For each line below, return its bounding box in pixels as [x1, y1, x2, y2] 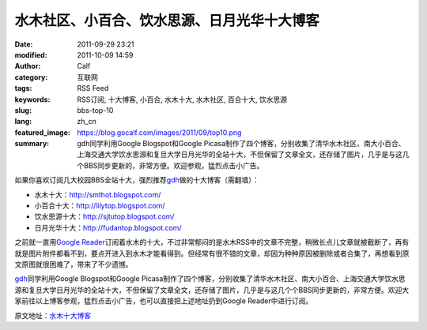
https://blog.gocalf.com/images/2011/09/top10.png [77, 127, 242, 137]
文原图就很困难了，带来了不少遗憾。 [14, 259, 133, 268]
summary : [14, 139, 50, 148]
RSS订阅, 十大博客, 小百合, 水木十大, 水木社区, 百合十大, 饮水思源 [77, 95, 288, 104]
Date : [14, 39, 33, 49]
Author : [14, 62, 41, 71]
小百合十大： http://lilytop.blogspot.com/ [34, 201, 165, 211]
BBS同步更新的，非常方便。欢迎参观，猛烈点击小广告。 [83, 160, 264, 170]
